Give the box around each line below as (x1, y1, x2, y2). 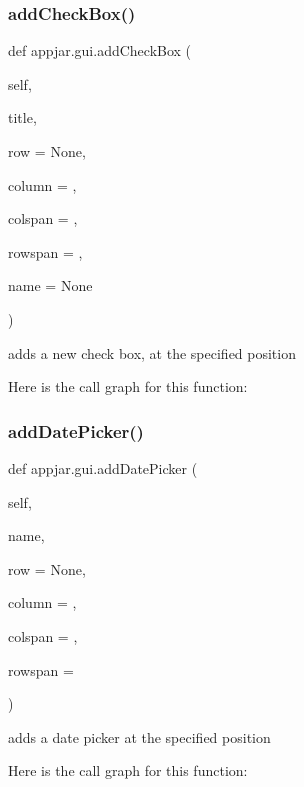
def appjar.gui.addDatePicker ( (8, 457, 198, 478)
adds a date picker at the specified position (8, 726, 271, 747)
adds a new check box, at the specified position (8, 342, 296, 363)
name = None (8, 275, 93, 296)
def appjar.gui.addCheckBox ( (8, 40, 192, 61)
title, (8, 107, 37, 128)
